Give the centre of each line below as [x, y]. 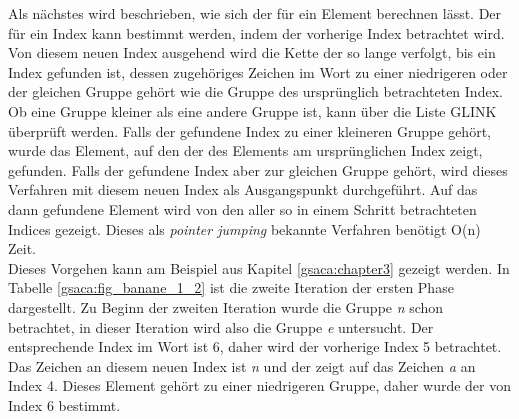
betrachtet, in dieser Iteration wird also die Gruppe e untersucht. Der [221, 326]
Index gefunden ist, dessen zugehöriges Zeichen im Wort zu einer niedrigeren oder [258, 71]
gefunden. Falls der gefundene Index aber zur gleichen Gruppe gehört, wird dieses [258, 169]
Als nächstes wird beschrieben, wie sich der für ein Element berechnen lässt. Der [255, 13]
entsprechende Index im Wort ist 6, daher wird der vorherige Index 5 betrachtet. [255, 346]
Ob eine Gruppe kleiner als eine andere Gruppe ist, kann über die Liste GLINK [252, 110]
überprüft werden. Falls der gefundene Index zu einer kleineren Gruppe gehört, [249, 130]
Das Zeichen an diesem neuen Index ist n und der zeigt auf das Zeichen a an [242, 365]
